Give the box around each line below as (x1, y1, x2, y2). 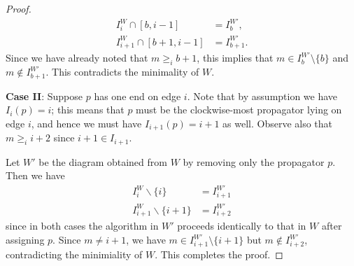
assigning (6, 232, 45, 247)
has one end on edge (94, 88, 181, 103)
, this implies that (197, 50, 274, 65)
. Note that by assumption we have (187, 88, 338, 103)
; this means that (51, 102, 125, 117)
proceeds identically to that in (177, 218, 306, 233)
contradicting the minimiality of (6, 246, 143, 261)
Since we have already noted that (6, 50, 148, 65)
